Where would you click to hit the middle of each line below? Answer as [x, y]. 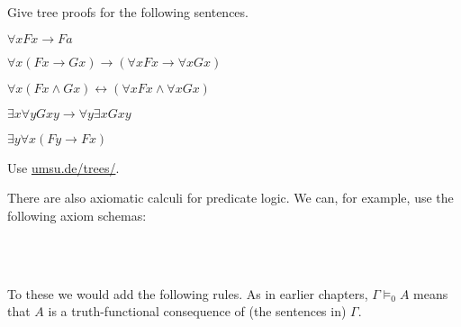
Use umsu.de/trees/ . [63, 167]
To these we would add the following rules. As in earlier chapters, [188, 293]
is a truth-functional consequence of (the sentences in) [197, 311]
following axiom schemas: [77, 215]
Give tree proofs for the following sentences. [128, 12]
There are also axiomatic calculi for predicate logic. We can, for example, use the [230, 198]
